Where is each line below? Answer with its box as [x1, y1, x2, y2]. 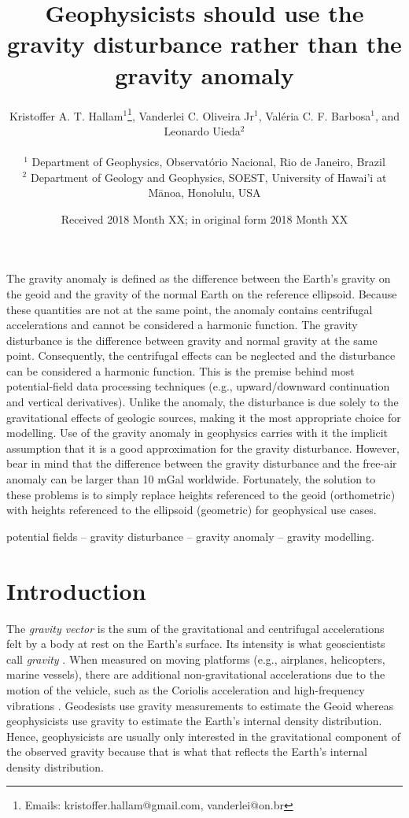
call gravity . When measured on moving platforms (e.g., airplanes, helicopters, [6, 650, 385, 667]
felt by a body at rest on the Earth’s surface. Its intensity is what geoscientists [6, 635, 385, 652]
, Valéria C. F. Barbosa [258, 107, 371, 124]
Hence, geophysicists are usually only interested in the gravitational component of [6, 727, 401, 744]
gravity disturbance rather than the [7, 28, 402, 60]
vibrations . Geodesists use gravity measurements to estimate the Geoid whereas [6, 697, 394, 713]
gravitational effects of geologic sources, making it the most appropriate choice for [6, 409, 401, 425]
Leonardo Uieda [164, 122, 241, 139]
